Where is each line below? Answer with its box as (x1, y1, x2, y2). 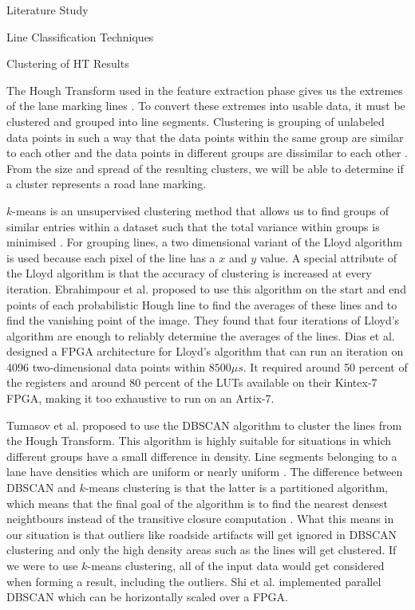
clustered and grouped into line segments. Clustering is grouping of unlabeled (6, 112, 385, 129)
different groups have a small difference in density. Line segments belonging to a (6, 447, 397, 464)
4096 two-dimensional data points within (6, 358, 206, 375)
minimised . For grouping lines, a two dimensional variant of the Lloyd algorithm (6, 234, 402, 250)
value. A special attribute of (259, 249, 397, 266)
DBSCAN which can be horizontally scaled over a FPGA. (6, 588, 288, 605)
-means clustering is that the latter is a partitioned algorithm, (85, 479, 388, 496)
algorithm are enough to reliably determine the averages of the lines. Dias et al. (6, 327, 395, 344)
